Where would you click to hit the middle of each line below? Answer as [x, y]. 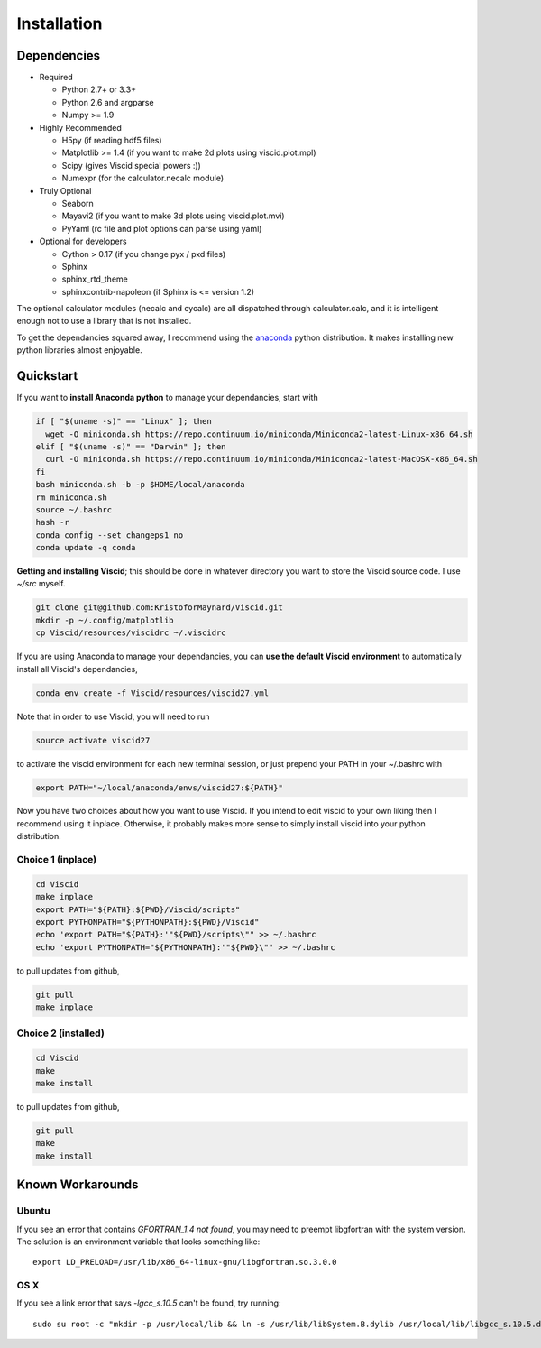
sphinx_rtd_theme [95, 279]
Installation [60, 23]
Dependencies [59, 55]
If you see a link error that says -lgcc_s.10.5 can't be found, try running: [149, 1303]
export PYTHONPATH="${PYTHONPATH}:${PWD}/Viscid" [147, 922]
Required [56, 78]
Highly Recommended [80, 127]
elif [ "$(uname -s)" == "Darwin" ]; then [131, 446]
